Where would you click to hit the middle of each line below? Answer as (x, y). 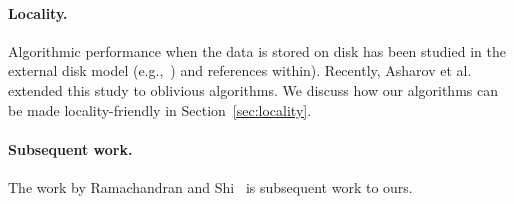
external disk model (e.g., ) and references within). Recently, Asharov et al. (240, 70)
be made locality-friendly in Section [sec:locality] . (160, 109)
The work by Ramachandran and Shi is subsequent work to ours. (210, 186)
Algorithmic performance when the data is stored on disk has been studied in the (257, 50)
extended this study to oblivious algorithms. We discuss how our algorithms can (253, 89)
